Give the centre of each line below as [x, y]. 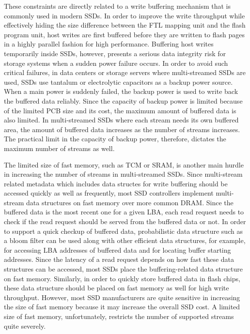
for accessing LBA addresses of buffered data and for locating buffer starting [117, 250]
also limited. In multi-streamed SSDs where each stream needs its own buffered [121, 120]
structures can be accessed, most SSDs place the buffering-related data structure [123, 269]
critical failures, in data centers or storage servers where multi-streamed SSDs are [125, 72]
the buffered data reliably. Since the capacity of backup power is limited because [123, 100]
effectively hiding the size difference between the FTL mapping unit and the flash [125, 25]
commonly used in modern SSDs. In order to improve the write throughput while [125, 15]
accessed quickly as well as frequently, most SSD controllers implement [109, 193]
